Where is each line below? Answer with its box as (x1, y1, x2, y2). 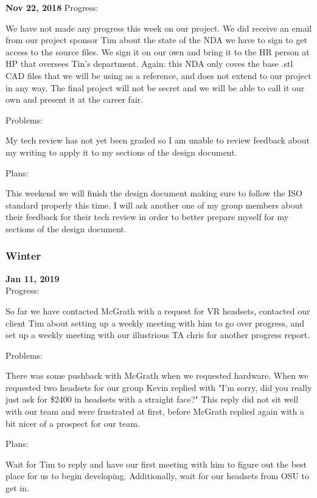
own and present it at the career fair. (5, 93, 144, 106)
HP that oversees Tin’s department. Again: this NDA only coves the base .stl (5, 57, 293, 70)
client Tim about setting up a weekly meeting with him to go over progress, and (5, 316, 305, 329)
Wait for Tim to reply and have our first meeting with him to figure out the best (5, 457, 307, 470)
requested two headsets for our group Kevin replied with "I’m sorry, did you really (5, 381, 312, 393)
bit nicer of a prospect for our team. (5, 417, 140, 429)
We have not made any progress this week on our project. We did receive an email (5, 21, 312, 34)
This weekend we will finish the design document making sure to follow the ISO (5, 187, 302, 199)
